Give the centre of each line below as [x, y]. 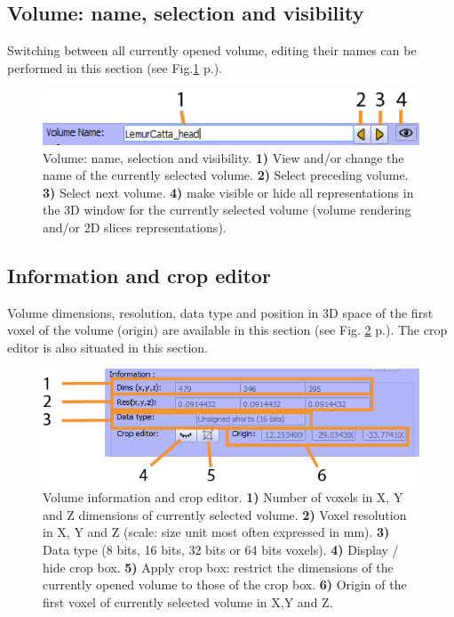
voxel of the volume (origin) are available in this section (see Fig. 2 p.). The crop [227, 330]
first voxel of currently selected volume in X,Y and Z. [188, 601]
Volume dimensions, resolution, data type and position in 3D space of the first [220, 312]
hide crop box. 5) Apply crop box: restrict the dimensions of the [218, 567]
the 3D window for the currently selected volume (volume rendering [227, 210]
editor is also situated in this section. [108, 347]
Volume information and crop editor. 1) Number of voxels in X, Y [223, 497]
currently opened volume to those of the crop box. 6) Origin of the [225, 585]
